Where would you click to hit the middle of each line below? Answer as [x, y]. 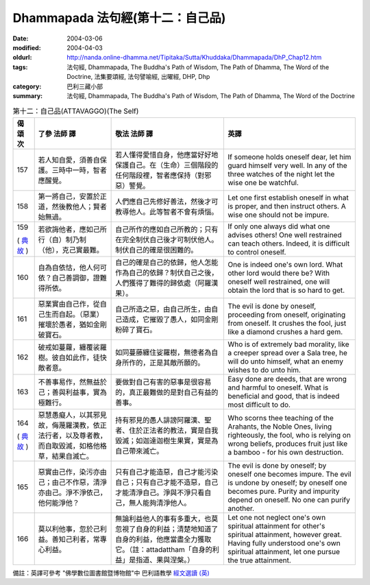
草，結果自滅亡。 [66, 456]
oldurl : [22, 58]
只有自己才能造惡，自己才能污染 [167, 472]
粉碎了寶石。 [136, 329]
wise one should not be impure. [278, 215]
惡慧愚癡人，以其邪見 [73, 415]
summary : [28, 95]
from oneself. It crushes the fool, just [287, 323]
